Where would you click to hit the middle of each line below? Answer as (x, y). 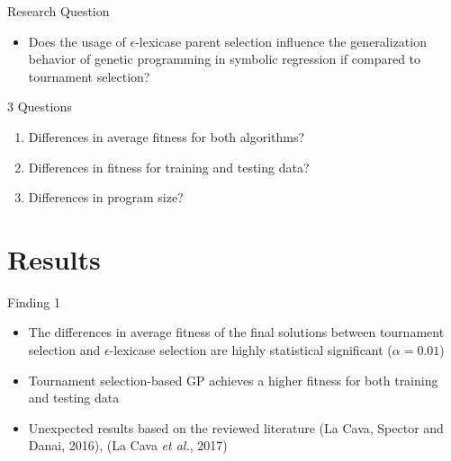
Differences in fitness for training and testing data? (169, 167)
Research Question (59, 11)
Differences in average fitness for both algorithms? (167, 136)
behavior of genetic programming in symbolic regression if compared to (225, 59)
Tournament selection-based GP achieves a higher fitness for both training (233, 380)
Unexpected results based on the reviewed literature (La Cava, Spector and (236, 427)
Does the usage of (77, 41)
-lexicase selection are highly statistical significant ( (251, 350)
